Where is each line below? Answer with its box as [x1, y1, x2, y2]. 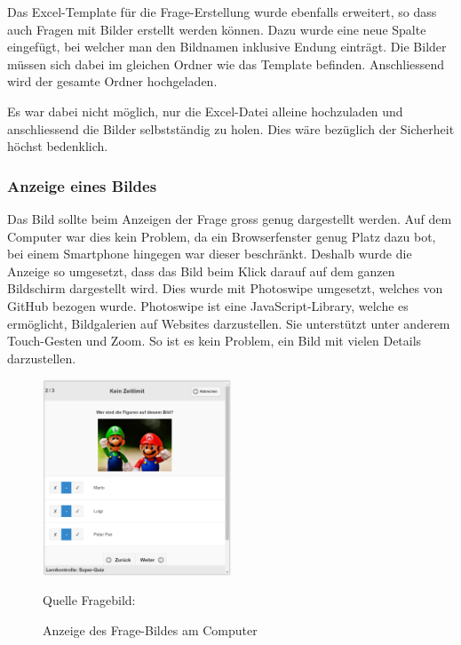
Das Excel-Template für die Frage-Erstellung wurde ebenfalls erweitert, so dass [7, 3, 437, 20]
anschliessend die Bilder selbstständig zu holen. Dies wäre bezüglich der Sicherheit [7, 119, 455, 138]
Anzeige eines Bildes [7, 174, 157, 196]
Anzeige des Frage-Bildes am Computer [43, 620, 258, 639]
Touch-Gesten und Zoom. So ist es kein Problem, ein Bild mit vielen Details [7, 331, 422, 350]
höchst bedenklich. [7, 137, 108, 155]
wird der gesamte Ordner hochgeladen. [7, 72, 218, 91]
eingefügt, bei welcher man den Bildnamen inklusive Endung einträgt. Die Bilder [7, 37, 447, 56]
